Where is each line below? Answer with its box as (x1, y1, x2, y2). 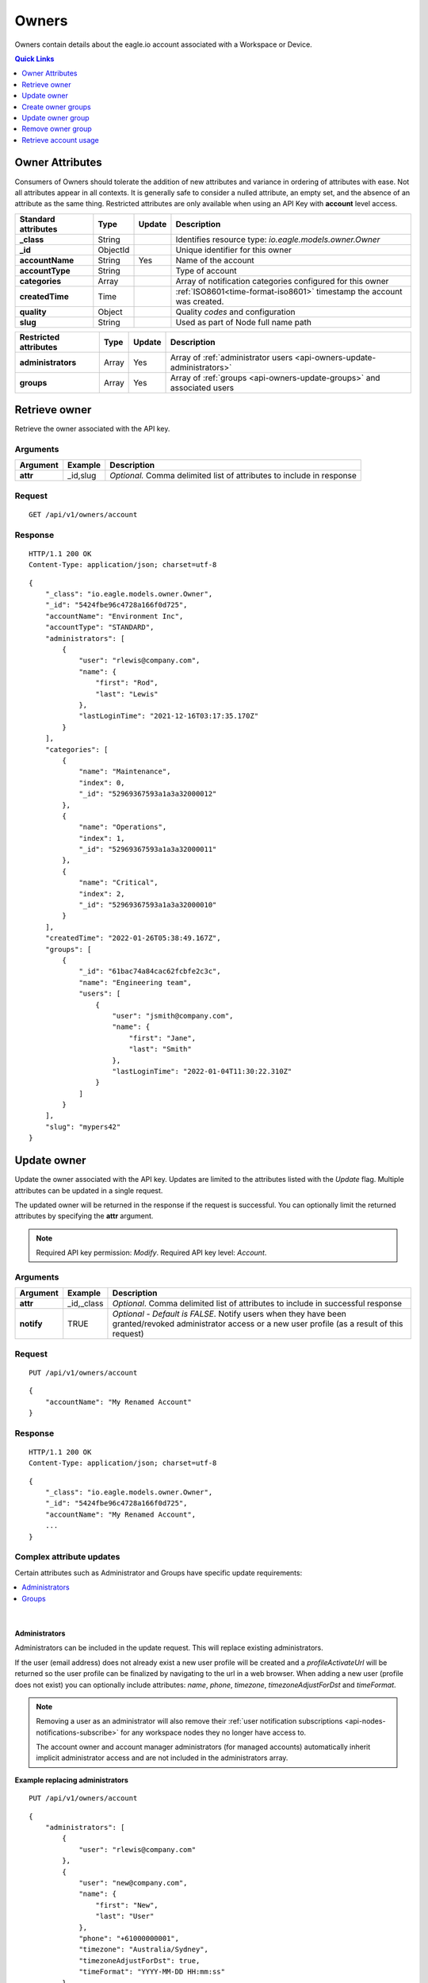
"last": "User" (95, 1912, 155, 1921)
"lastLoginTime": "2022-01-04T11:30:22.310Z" (112, 1067, 292, 1076)
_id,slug (67, 470, 97, 481)
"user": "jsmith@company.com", (112, 1011, 234, 1020)
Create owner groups (21, 102, 91, 111)
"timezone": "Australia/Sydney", (78, 1945, 209, 1954)
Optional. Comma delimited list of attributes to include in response (109, 470, 357, 481)
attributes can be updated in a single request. (14, 1186, 163, 1195)
